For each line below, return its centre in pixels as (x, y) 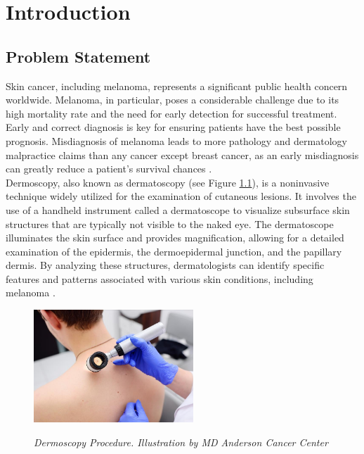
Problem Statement (78, 56)
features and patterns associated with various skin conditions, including (160, 278)
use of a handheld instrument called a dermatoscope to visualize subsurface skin (178, 209)
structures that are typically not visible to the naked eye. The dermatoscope (170, 223)
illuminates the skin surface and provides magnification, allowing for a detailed (175, 238)
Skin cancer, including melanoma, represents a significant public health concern (177, 86)
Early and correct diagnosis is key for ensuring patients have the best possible (173, 127)
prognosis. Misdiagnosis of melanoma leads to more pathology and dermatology (176, 140)
